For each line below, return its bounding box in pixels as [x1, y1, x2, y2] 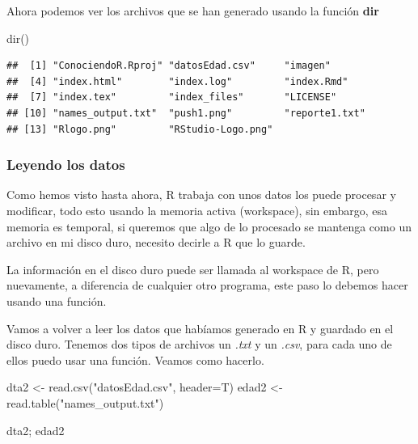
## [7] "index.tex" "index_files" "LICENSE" [6, 91, 337, 104]
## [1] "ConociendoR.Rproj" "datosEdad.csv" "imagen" [6, 60, 331, 72]
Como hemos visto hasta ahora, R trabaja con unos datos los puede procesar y [6, 186, 396, 203]
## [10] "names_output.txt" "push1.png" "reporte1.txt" [6, 107, 365, 119]
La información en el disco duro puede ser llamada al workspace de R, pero [6, 260, 379, 277]
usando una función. [6, 292, 107, 309]
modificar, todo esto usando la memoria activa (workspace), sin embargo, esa [6, 201, 388, 218]
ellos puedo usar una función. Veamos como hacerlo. [6, 351, 264, 368]
